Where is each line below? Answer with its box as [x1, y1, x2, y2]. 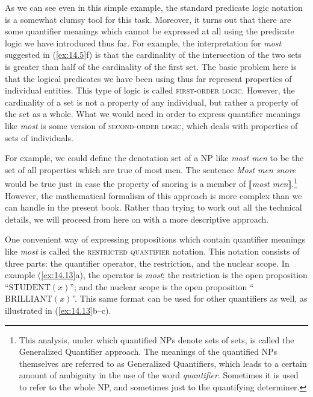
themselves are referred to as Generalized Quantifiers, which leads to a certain [19, 357, 307, 369]
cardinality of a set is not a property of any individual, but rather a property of [5, 95, 299, 108]
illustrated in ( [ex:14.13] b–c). [5, 303, 111, 316]
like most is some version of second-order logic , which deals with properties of [5, 119, 298, 132]
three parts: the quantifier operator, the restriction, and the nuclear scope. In [5, 256, 290, 269]
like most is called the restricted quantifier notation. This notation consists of [5, 244, 300, 257]
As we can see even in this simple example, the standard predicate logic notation [5, 1, 303, 13]
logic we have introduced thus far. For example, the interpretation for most [5, 36, 282, 49]
